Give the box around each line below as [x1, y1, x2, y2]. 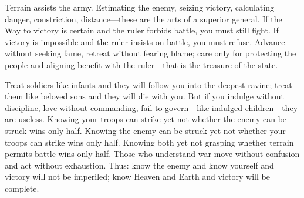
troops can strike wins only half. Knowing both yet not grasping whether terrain [5, 136, 294, 148]
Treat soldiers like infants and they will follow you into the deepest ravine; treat [5, 78, 292, 90]
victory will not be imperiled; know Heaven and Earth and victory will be [5, 170, 270, 183]
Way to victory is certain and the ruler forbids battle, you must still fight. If [5, 24, 279, 36]
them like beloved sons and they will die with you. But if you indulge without [5, 90, 284, 102]
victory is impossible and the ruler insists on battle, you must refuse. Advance [5, 35, 285, 48]
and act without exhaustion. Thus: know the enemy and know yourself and [5, 159, 274, 171]
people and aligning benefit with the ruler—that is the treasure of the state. [5, 58, 278, 71]
